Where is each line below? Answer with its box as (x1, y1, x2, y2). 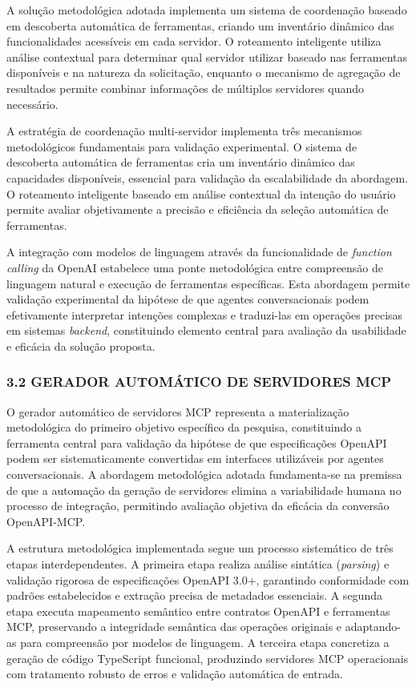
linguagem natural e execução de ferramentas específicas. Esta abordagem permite (6, 275, 410, 291)
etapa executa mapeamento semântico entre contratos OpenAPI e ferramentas (6, 602, 390, 619)
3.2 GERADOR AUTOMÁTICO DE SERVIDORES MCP (6, 372, 392, 392)
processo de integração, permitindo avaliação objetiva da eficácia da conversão (6, 497, 390, 514)
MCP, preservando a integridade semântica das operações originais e (6, 618, 342, 635)
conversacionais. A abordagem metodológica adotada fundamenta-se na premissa (6, 466, 402, 483)
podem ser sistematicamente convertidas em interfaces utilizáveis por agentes (6, 450, 384, 467)
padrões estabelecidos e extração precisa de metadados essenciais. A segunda (6, 587, 382, 604)
